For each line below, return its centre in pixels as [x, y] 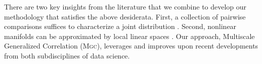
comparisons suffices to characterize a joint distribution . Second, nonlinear [120, 26]
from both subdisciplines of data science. [67, 55]
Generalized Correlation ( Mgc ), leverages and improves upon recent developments [131, 46]
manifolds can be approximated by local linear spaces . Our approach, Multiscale [129, 36]
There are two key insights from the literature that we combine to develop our [125, 6]
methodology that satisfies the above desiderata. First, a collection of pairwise [125, 16]
